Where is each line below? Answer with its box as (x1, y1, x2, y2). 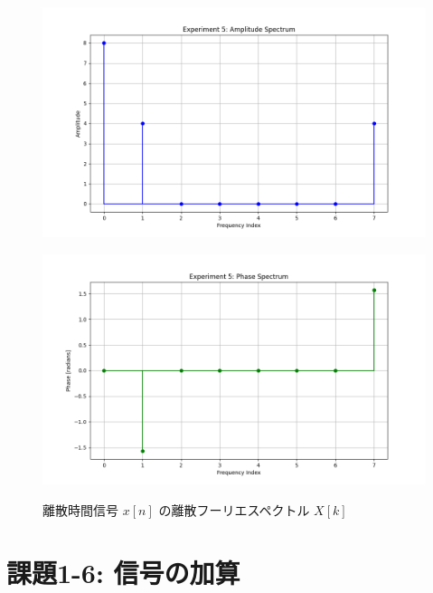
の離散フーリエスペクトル (158, 500, 310, 519)
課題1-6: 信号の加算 (6, 553, 240, 590)
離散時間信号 (42, 500, 118, 519)
